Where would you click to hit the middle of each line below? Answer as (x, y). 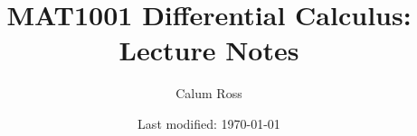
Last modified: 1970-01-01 (209, 123)
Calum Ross (209, 93)
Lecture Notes (209, 50)
